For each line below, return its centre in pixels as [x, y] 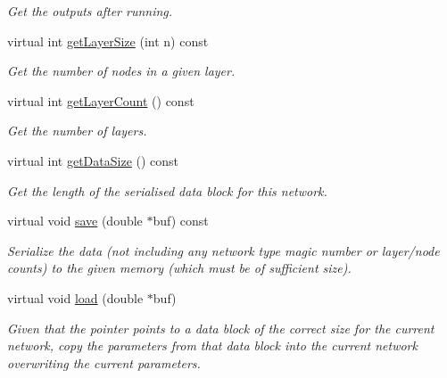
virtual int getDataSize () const [93, 160]
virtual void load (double [75, 297]
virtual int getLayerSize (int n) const [108, 41]
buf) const [181, 221]
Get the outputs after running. [90, 11]
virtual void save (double [75, 221]
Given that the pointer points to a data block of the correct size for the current [221, 328]
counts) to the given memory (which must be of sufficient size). [179, 268]
